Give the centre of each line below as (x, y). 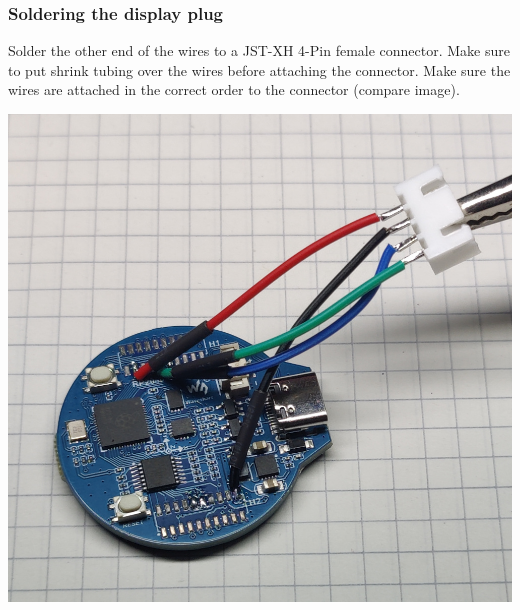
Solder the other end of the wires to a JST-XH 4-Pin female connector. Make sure (259, 50)
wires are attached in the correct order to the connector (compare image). (234, 89)
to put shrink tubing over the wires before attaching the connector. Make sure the (259, 69)
